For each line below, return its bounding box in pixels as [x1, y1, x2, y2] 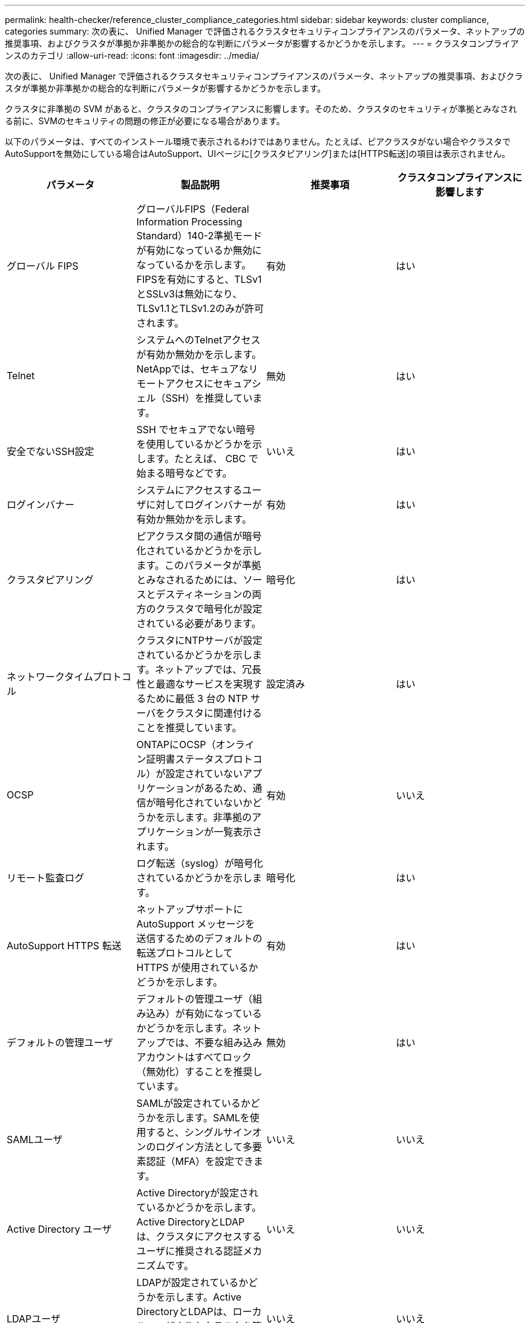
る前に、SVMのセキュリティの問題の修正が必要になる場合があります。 [5, 116, 285, 126]
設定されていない [165, 768, 243, 780]
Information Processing [136, 216, 243, 228]
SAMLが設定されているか [136, 1097, 250, 1109]
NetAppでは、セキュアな [136, 363, 249, 375]
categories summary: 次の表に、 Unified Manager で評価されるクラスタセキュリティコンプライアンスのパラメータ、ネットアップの [5, 26, 525, 36]
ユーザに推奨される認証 [136, 1245, 243, 1257]
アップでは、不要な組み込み [136, 1036, 263, 1049]
